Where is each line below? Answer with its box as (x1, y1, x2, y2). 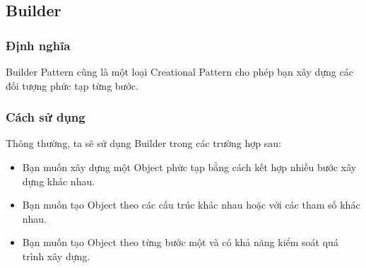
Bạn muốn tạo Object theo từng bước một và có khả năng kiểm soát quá (22, 235, 338, 250)
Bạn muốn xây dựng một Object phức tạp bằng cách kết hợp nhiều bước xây (22, 160, 357, 174)
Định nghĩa (6, 36, 71, 54)
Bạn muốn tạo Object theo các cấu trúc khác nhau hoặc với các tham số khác (22, 197, 360, 212)
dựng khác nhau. (22, 173, 95, 188)
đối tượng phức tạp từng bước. (6, 78, 138, 93)
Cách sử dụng (6, 108, 85, 126)
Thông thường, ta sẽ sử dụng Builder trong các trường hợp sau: (6, 136, 281, 151)
